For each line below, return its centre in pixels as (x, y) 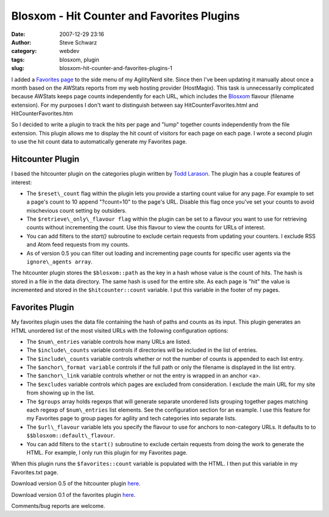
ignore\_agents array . (59, 262)
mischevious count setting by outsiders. (77, 210)
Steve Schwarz (78, 42)
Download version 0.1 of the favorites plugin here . (73, 494)
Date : (18, 34)
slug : (18, 68)
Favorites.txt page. (35, 472)
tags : (18, 59)
